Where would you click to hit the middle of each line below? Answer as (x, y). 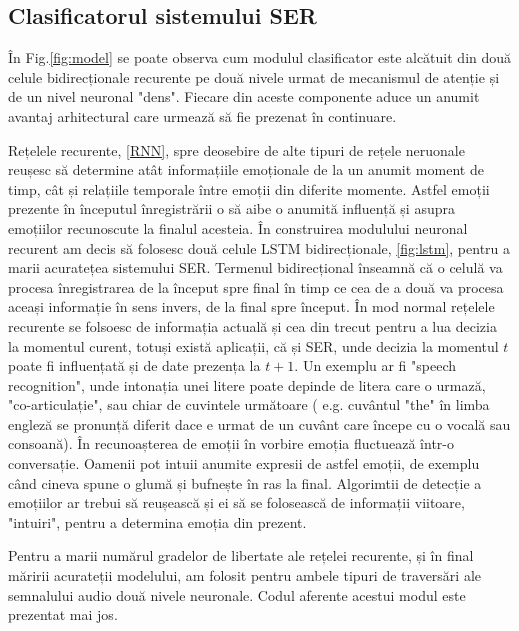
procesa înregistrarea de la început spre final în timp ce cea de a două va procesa (256, 286)
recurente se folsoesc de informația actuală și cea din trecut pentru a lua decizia (252, 325)
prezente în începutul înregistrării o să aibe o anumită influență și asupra (231, 208)
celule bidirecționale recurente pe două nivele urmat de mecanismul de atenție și (254, 76)
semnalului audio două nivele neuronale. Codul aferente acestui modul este (237, 594)
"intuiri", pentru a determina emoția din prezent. (157, 521)
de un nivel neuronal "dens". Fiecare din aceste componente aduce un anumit (244, 96)
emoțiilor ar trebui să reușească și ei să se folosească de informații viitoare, (236, 502)
